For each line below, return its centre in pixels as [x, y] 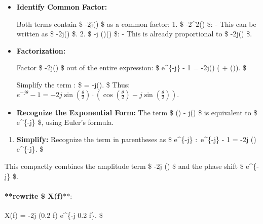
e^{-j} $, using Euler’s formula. [65, 122]
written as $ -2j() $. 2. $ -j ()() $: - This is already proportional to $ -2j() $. [134, 34]
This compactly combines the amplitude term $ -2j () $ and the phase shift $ [124, 166]
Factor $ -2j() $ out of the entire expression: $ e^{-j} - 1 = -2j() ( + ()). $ [131, 68]
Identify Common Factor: [62, 7]
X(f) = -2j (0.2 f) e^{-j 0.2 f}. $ [54, 215]
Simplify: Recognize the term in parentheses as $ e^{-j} [105, 139]
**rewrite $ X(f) [34, 195]
